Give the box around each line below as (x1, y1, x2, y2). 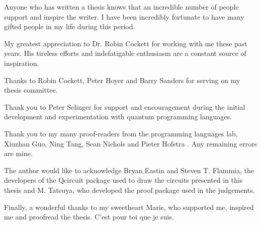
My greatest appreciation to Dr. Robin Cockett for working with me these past (4, 38, 247, 48)
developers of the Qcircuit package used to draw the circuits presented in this (4, 175, 243, 185)
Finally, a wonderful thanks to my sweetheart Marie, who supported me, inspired (4, 201, 254, 212)
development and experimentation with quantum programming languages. (4, 111, 232, 122)
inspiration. (4, 57, 39, 68)
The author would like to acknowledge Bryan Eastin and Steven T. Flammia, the (4, 165, 254, 175)
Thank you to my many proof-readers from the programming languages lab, (4, 128, 238, 138)
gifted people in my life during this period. (4, 21, 135, 32)
